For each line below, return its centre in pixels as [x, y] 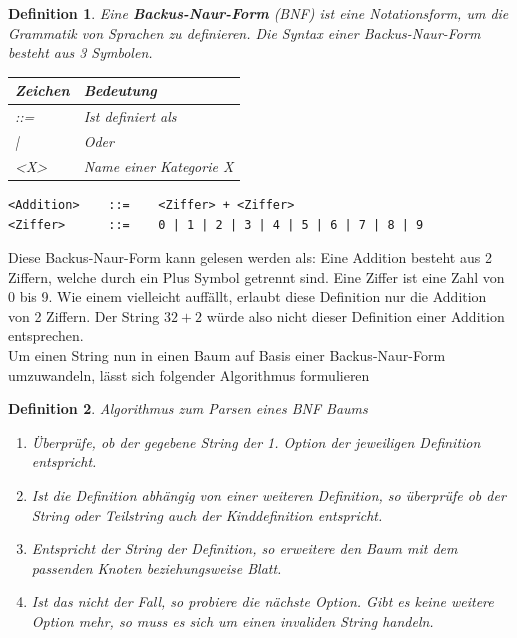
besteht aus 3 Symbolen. [80, 52]
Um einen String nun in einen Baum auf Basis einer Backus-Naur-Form [227, 355]
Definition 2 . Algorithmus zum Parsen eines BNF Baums [188, 408]
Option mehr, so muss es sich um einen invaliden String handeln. [232, 621]
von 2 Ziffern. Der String [84, 315]
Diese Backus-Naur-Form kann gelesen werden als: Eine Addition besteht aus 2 [250, 257]
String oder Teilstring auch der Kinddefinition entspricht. [207, 514]
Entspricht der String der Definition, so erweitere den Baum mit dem [244, 548]
